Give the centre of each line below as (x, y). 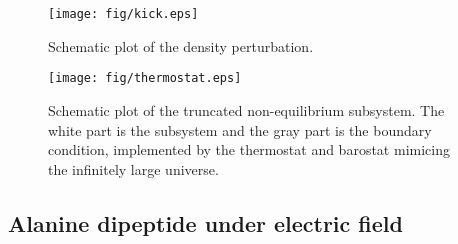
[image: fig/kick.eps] (123, 14)
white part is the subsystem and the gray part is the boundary (240, 129)
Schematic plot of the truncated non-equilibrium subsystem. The (246, 109)
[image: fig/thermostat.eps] (145, 78)
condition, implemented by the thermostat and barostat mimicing (249, 149)
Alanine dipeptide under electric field (205, 222)
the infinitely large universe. (133, 168)
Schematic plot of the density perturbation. (181, 45)
